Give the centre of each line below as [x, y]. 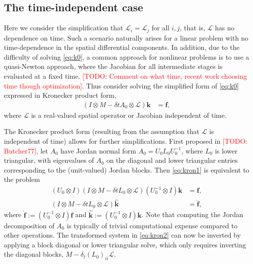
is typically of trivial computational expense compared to [152, 225]
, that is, [192, 28]
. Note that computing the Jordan [192, 214]
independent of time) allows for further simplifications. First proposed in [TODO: [126, 141]
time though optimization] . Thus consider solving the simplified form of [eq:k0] [121, 85]
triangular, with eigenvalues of [49, 160]
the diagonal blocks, [34, 254]
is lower [226, 150]
